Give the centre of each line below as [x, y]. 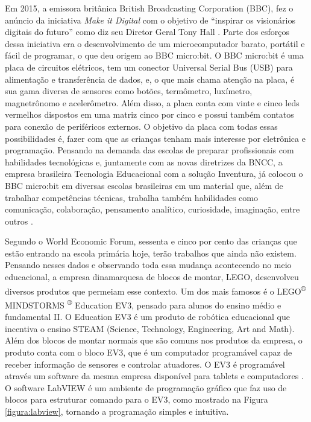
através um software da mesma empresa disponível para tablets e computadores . [154, 376]
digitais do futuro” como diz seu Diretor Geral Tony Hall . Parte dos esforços [147, 32]
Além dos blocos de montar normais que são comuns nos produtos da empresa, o [154, 340]
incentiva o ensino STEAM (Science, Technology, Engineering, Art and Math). [150, 328]
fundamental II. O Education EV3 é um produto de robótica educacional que [148, 317]
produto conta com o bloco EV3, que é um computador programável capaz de [149, 352]
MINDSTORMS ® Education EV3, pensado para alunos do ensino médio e [143, 304]
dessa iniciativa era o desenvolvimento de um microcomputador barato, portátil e [155, 43]
